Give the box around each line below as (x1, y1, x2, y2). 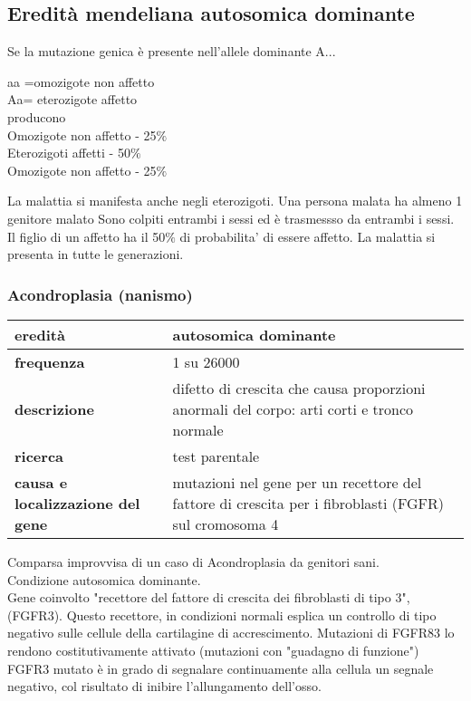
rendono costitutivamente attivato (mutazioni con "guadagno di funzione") (7, 640, 419, 659)
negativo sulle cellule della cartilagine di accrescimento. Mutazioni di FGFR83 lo (7, 623, 455, 642)
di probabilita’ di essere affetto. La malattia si (179, 226, 436, 245)
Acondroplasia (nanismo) (7, 283, 193, 305)
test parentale (172, 445, 260, 466)
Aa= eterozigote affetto (7, 90, 138, 109)
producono (7, 107, 66, 126)
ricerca (14, 445, 64, 466)
